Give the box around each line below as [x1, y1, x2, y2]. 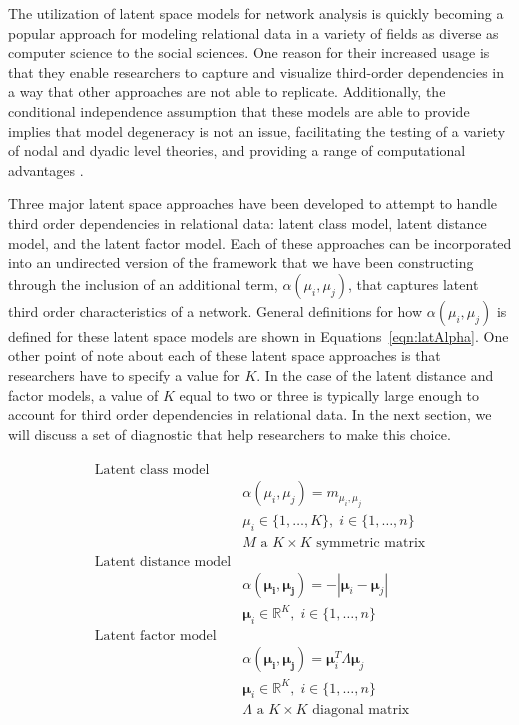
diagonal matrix [312, 703, 410, 718]
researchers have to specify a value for [8, 364, 240, 385]
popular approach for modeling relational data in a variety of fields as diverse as [8, 22, 499, 43]
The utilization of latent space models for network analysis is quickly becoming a [8, 3, 504, 23]
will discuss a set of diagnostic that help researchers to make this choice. [8, 423, 451, 444]
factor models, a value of [8, 384, 159, 405]
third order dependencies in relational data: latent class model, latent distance [8, 212, 487, 233]
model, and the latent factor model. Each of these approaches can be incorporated [8, 232, 512, 253]
